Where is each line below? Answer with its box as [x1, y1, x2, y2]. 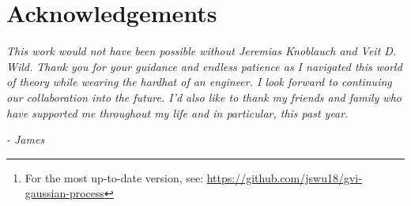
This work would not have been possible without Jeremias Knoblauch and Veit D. [6, 43, 397, 59]
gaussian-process [25, 185, 105, 201]
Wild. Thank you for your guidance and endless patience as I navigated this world [6, 58, 402, 74]
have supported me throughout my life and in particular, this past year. [6, 104, 349, 121]
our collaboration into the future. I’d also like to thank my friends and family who [6, 88, 402, 105]
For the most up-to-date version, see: [25, 169, 204, 185]
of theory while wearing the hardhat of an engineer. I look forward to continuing [6, 73, 392, 90]
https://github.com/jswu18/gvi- [206, 169, 362, 185]
